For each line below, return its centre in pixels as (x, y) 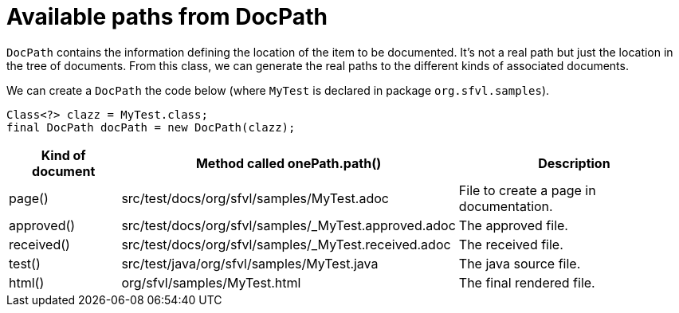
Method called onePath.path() (288, 163)
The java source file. (520, 263)
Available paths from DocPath (167, 17)
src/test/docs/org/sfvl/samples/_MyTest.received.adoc (286, 244)
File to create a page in (527, 190)
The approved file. (513, 225)
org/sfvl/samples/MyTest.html (211, 282)
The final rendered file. (527, 282)
